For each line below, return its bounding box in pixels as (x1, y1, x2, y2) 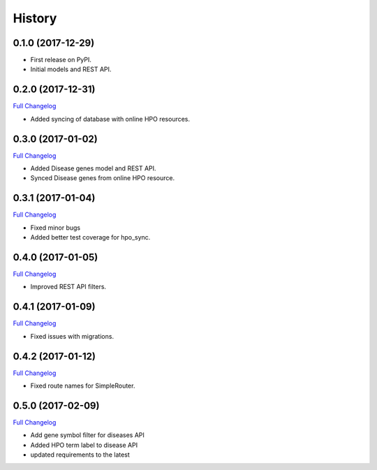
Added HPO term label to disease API (30, 441, 138, 449)
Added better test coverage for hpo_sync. (30, 233, 151, 242)
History (13, 10, 57, 26)
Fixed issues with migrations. (30, 332, 114, 340)
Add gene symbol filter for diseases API (30, 431, 145, 439)
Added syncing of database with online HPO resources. (30, 115, 191, 123)
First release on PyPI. (30, 56, 92, 64)
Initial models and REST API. (30, 65, 112, 73)
